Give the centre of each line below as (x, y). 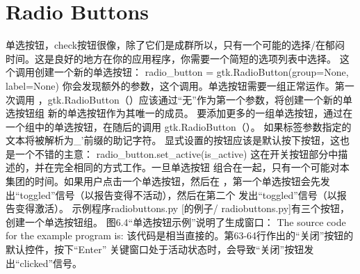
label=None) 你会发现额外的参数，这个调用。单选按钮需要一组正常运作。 (170, 85)
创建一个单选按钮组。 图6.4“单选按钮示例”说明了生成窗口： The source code (176, 221)
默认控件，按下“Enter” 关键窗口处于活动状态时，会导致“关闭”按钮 (155, 249)
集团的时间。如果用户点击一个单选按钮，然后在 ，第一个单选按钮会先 (163, 181)
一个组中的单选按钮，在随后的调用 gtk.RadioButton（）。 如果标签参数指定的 (179, 126)
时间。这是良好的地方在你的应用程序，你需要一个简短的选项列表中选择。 (171, 58)
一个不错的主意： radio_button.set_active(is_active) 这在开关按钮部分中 (177, 153)
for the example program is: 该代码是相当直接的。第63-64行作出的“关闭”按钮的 (180, 235)
